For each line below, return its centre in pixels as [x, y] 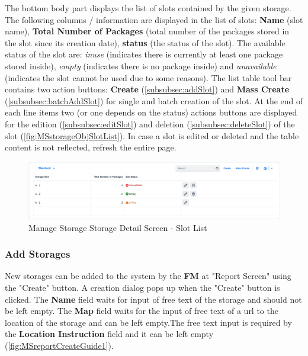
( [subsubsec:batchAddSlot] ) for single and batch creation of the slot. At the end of [154, 100]
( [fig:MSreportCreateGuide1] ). [59, 345]
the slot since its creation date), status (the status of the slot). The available [145, 42]
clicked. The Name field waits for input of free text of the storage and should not [153, 299]
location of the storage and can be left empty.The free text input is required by [148, 322]
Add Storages [38, 254]
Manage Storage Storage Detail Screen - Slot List [118, 227]
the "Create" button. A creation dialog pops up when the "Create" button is [142, 288]
